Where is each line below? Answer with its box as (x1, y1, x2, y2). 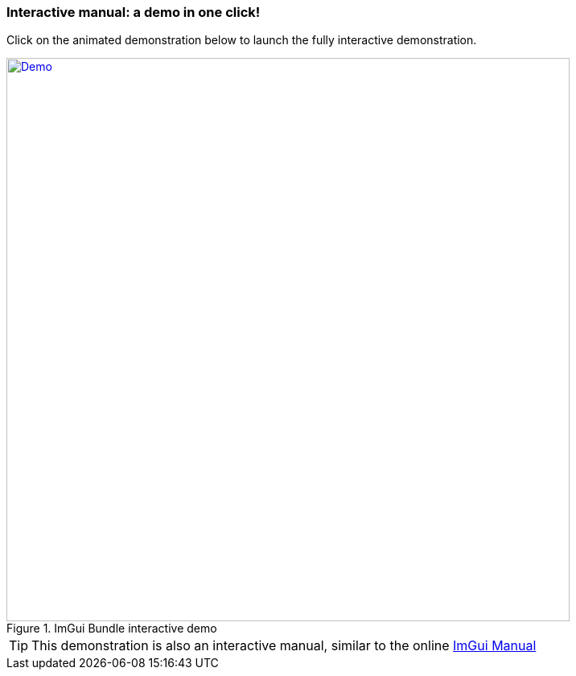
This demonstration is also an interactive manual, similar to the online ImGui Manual (31, 637, 537, 654)
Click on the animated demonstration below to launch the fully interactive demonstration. (6, 33, 477, 47)
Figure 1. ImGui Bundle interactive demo (6, 621, 217, 636)
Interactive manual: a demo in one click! (6, 4, 261, 20)
